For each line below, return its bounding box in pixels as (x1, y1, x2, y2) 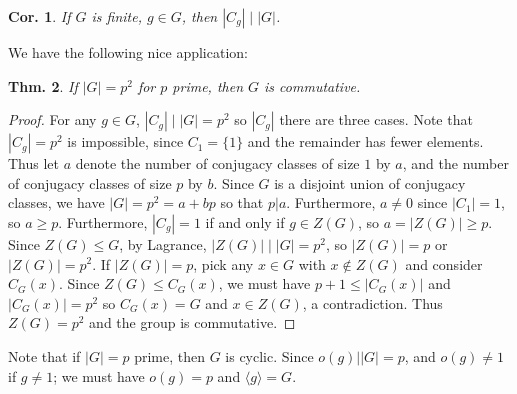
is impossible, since (67, 131, 184, 152)
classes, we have (8, 192, 105, 213)
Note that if (8, 345, 81, 366)
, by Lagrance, (119, 233, 207, 254)
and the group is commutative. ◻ (89, 312, 296, 333)
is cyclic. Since (225, 345, 314, 366)
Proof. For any (8, 109, 97, 130)
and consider (405, 253, 483, 274)
